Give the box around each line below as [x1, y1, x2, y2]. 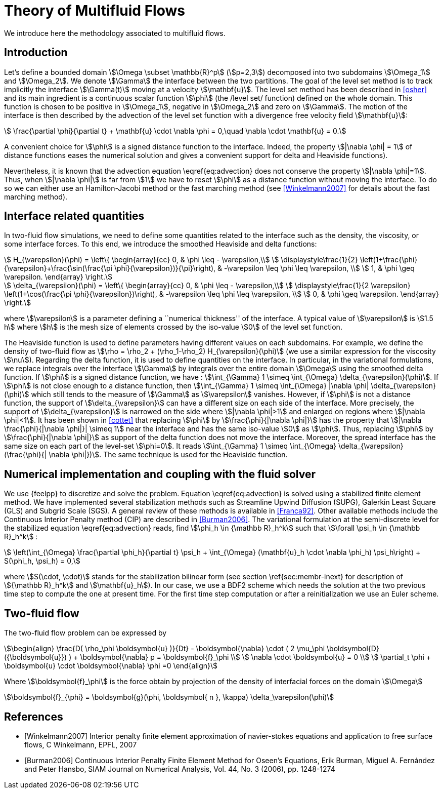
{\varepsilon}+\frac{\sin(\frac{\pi [4, 264, 112, 273]
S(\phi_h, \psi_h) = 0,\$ [4, 557, 80, 566]
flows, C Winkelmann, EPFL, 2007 [24, 740, 137, 749]
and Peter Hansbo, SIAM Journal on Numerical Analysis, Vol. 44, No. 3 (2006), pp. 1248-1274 [24, 764, 335, 773]
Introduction [4, 46, 68, 59]
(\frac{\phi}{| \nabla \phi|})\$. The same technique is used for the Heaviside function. [4, 450, 288, 459]
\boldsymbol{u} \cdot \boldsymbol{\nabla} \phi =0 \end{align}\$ [4, 661, 218, 670]
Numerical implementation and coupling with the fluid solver [4, 467, 316, 481]
